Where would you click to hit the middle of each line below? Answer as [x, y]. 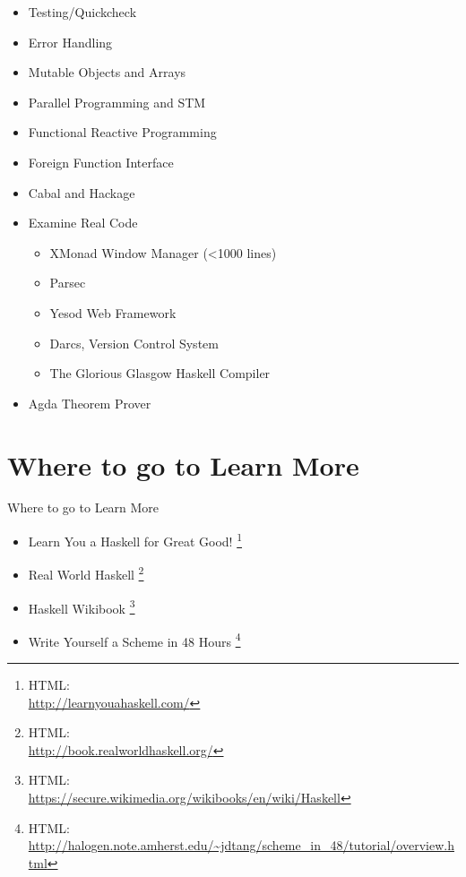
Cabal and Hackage [82, 192]
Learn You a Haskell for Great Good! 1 [135, 540]
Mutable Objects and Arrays [107, 72]
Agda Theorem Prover [90, 403]
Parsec [68, 283]
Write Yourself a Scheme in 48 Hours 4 [134, 640]
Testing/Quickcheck [82, 12]
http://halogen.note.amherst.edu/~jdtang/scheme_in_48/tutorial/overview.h [241, 845]
